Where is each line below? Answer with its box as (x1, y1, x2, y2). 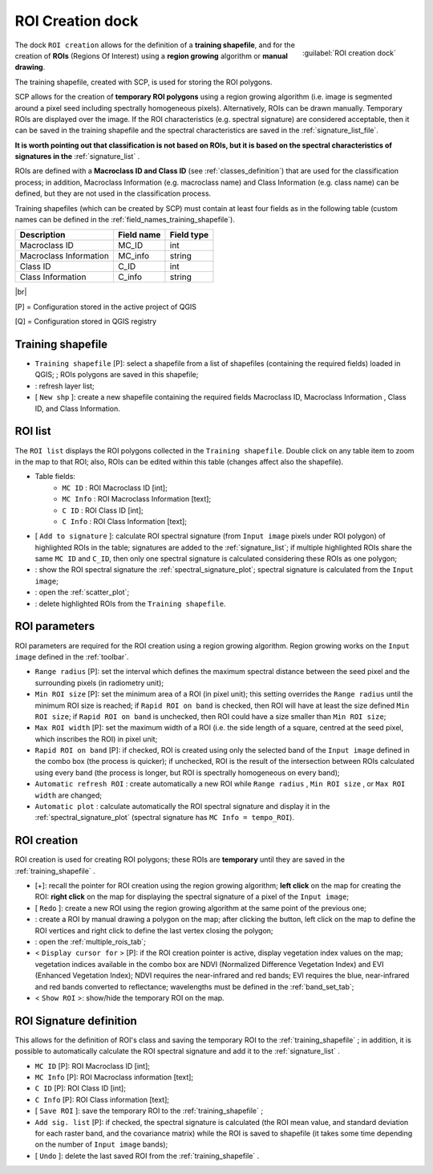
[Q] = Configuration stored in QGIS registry (14, 317, 156, 327)
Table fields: (34, 472, 76, 481)
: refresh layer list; (34, 381, 95, 391)
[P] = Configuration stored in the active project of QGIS (14, 302, 196, 311)
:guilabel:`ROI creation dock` (301, 48, 396, 58)
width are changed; (34, 790, 103, 800)
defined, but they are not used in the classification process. (14, 189, 212, 198)
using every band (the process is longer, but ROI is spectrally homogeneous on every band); (34, 767, 340, 778)
